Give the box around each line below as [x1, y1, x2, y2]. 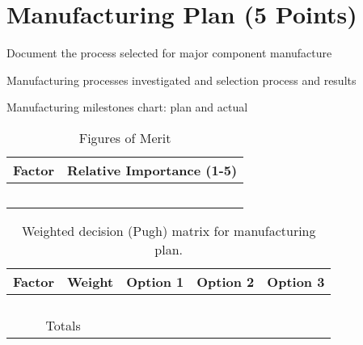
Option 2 [196, 271, 255, 291]
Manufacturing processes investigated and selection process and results [6, 71, 357, 88]
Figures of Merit [78, 128, 171, 147]
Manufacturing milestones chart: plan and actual [6, 99, 248, 116]
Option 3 [267, 271, 325, 291]
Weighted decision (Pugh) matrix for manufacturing [21, 221, 316, 240]
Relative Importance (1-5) [67, 160, 238, 179]
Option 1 [126, 271, 184, 291]
